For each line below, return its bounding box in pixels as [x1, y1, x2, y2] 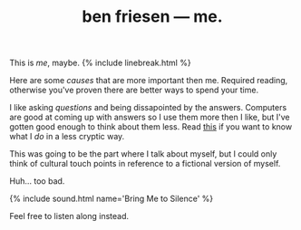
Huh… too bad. [9, 176, 65, 187]
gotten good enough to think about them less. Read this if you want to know [9, 121, 293, 132]
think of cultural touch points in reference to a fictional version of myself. [9, 158, 281, 169]
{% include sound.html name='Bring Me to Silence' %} [9, 193, 214, 205]
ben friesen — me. [82, 6, 223, 27]
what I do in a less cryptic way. [9, 131, 125, 142]
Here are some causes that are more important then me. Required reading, [9, 75, 288, 86]
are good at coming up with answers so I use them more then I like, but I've [9, 111, 290, 123]
